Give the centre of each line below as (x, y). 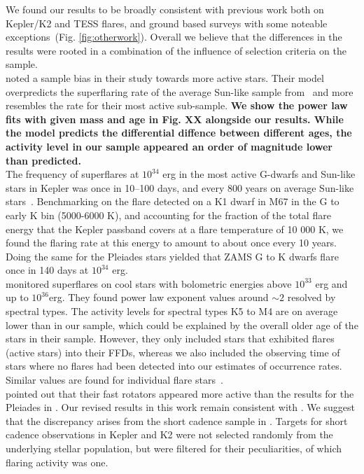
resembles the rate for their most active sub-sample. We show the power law (177, 105)
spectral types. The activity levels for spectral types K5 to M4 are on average (172, 311)
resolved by (311, 297)
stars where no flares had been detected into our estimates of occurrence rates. (174, 366)
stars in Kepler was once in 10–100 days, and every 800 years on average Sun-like (180, 187)
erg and (331, 283)
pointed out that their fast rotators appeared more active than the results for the (180, 393)
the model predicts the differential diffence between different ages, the (179, 133)
